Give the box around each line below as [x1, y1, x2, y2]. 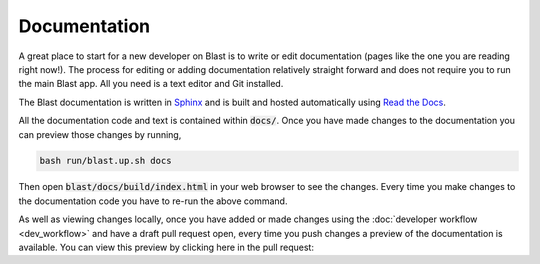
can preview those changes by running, [18, 128, 182, 140]
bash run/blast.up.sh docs [39, 155, 172, 167]
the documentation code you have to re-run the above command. [18, 195, 288, 207]
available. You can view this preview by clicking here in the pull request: [18, 241, 315, 254]
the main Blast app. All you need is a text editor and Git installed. [18, 78, 284, 90]
